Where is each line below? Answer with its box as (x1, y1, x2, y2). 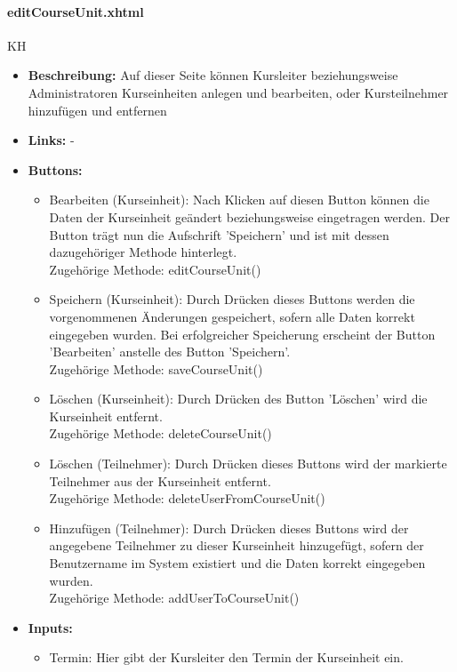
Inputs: (28, 618, 73, 636)
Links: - (28, 131, 75, 149)
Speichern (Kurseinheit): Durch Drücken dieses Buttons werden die (49, 290, 415, 308)
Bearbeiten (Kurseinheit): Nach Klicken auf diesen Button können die (49, 190, 429, 209)
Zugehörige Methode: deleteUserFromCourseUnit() (49, 489, 325, 508)
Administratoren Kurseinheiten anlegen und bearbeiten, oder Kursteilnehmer (28, 83, 449, 101)
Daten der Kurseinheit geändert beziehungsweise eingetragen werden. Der (49, 207, 450, 226)
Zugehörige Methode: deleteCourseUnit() (49, 424, 272, 443)
